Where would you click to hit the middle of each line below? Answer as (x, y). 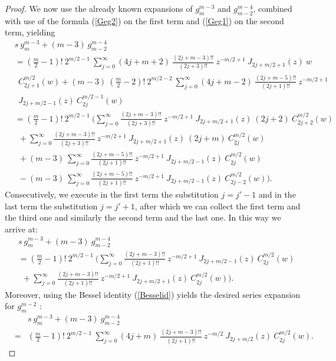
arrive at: (22, 229)
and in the (277, 194)
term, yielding (30, 32)
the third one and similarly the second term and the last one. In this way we (143, 217)
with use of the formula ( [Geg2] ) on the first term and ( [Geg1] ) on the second (144, 20)
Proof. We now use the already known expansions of (99, 8)
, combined (273, 8)
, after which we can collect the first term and (218, 206)
